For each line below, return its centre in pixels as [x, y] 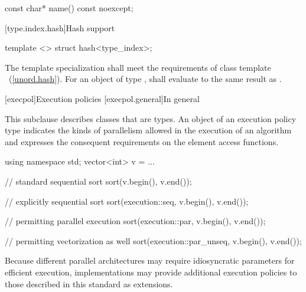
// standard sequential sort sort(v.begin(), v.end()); [98, 181]
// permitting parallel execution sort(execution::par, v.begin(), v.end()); [135, 221]
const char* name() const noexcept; [69, 8]
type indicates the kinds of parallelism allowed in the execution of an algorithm [148, 130]
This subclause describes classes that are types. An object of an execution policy [151, 118]
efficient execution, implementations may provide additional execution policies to [151, 272]
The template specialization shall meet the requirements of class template [138, 67]
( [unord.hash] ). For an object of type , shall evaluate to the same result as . [145, 79]
